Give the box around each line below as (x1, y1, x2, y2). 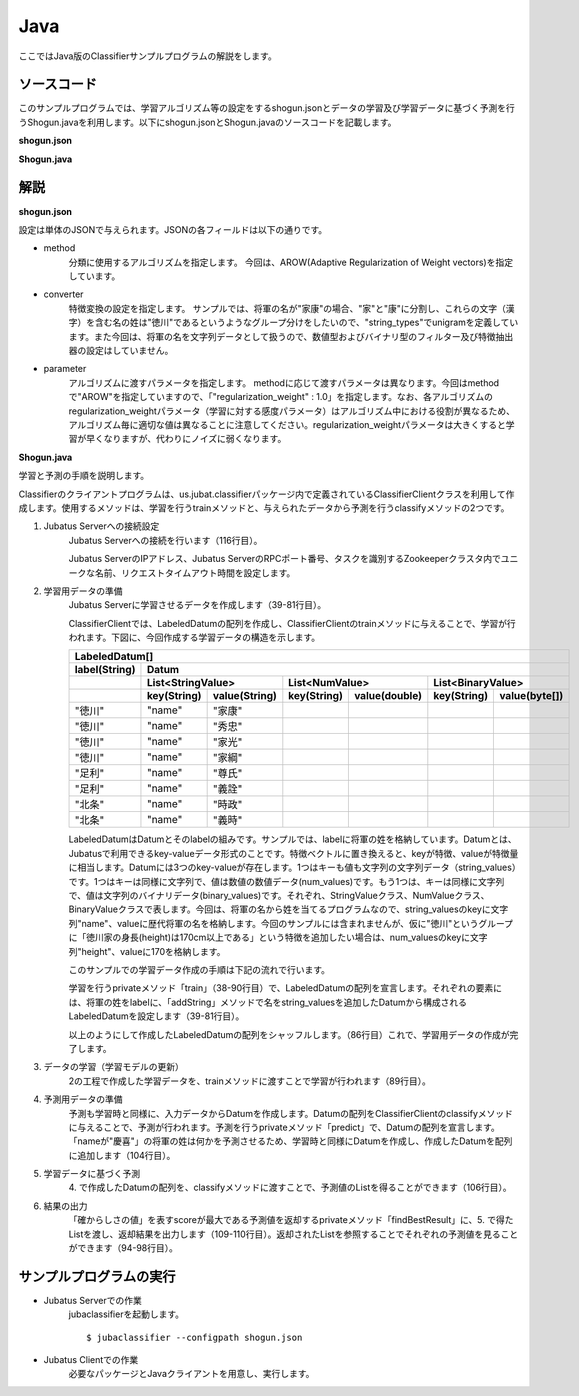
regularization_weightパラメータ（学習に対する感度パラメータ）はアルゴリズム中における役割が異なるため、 (68, 405, 515, 417)
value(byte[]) (499, 689, 564, 703)
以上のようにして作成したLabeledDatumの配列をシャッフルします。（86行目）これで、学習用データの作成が (68, 1028, 510, 1040)
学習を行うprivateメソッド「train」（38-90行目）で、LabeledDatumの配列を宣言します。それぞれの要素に (68, 982, 503, 994)
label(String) (74, 663, 136, 677)
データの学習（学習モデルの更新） (43, 1061, 184, 1073)
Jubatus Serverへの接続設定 (43, 520, 160, 532)
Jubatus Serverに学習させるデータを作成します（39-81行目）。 (68, 599, 327, 611)
